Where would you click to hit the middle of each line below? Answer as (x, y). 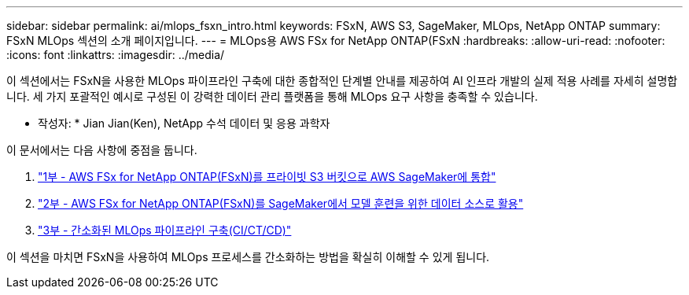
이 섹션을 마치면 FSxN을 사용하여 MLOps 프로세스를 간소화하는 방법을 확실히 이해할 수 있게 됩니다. (248, 257)
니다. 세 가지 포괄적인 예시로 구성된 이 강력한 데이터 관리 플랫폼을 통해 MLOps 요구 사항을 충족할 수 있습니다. (272, 96)
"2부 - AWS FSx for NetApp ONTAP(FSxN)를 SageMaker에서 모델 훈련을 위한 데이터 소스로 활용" (281, 203)
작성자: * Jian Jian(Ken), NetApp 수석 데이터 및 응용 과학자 (184, 123)
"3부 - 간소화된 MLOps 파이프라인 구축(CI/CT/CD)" (165, 230)
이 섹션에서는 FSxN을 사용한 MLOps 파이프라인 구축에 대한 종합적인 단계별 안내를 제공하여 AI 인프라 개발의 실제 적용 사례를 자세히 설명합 (342, 81)
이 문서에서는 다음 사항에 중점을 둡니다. (102, 150)
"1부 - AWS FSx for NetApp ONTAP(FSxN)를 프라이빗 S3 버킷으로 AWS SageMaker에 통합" (267, 177)
